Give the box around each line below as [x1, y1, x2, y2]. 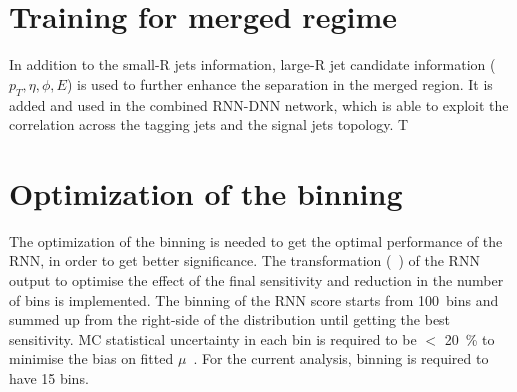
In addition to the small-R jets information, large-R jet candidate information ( [9, 54, 496, 75]
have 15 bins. [9, 367, 89, 388]
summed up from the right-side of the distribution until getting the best [9, 309, 451, 330]
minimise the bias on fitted [9, 348, 174, 369]
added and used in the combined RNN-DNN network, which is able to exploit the [9, 94, 509, 115]
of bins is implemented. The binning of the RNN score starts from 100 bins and [9, 289, 499, 310]
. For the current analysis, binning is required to [193, 348, 489, 369]
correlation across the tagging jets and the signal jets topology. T [9, 114, 409, 135]
